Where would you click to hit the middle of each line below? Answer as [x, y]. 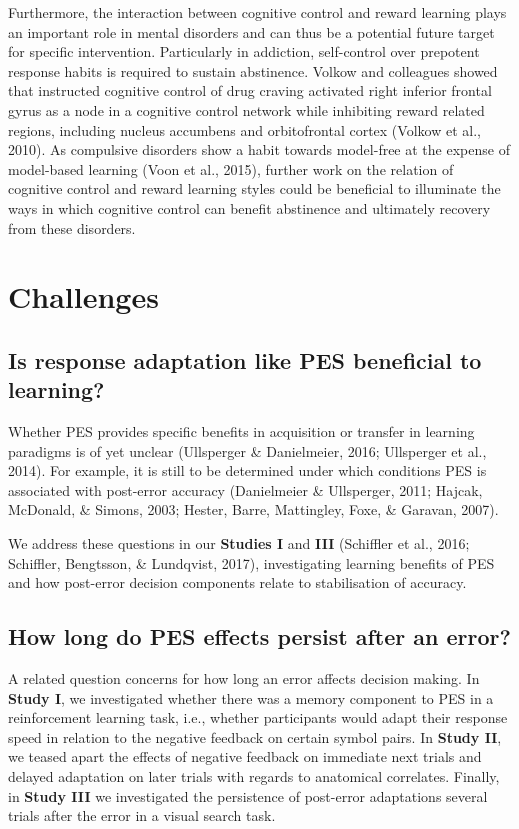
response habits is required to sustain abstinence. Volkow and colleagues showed [253, 70]
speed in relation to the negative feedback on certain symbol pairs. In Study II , [255, 736]
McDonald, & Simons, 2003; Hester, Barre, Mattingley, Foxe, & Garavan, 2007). [253, 509]
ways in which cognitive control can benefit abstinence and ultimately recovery [249, 207]
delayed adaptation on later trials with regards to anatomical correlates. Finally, [254, 776]
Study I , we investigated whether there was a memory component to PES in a [251, 697]
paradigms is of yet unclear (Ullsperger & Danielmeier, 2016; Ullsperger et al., [247, 450]
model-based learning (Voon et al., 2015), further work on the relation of [231, 168]
